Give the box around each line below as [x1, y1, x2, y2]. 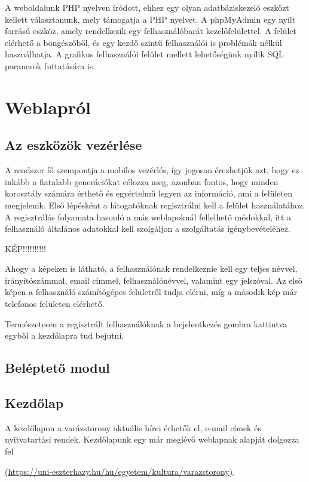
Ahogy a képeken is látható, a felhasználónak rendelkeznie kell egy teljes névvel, [5, 262, 298, 275]
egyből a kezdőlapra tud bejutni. [5, 329, 124, 342]
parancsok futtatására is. [5, 59, 96, 72]
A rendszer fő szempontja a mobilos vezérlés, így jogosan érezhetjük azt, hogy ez [5, 164, 299, 176]
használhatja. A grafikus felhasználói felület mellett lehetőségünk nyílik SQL [5, 48, 284, 60]
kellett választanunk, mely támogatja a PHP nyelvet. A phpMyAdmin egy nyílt [5, 13, 296, 25]
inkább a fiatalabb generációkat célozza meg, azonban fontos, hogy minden [5, 175, 279, 188]
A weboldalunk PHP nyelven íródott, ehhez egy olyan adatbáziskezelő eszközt [5, 1, 289, 13]
